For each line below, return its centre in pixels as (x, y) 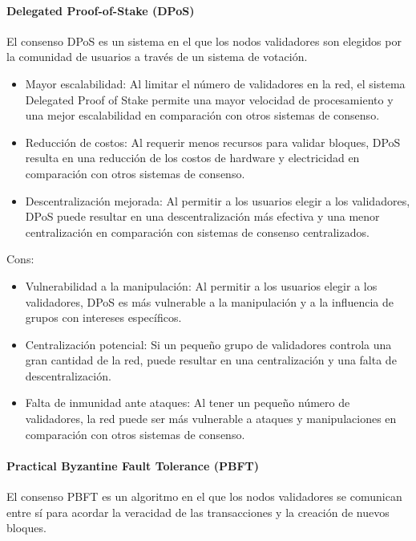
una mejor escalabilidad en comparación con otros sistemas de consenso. (202, 115)
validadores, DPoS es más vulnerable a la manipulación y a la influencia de (210, 301)
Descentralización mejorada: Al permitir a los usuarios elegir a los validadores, (218, 200)
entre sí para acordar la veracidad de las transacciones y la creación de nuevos (198, 512)
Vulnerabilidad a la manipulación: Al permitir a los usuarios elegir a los (201, 285)
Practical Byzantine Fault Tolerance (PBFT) (133, 465)
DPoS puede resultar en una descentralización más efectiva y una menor (202, 216)
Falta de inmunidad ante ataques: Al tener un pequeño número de (188, 403)
